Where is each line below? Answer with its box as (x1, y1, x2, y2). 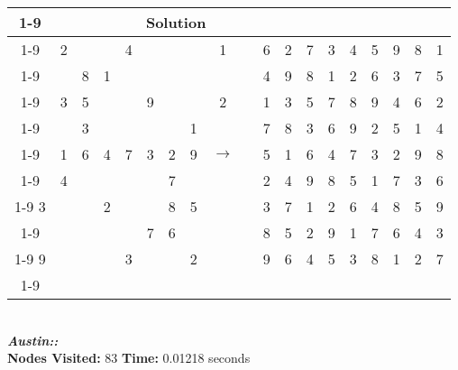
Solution (145, 12, 206, 32)
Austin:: (7, 330, 59, 349)
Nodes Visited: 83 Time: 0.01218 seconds (7, 348, 251, 367)
